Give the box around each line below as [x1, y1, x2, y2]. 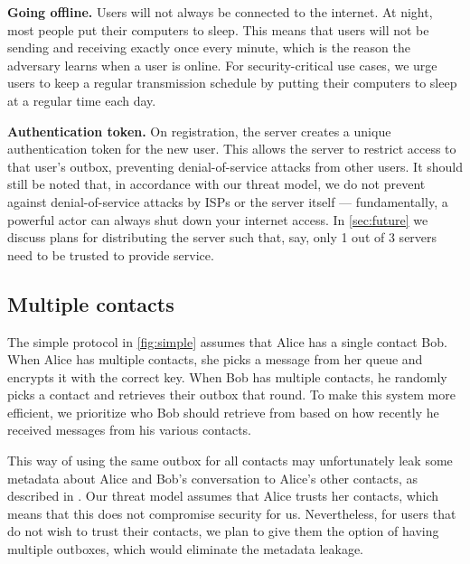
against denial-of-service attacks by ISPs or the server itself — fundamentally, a [7, 192, 448, 211]
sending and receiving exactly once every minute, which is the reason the [7, 38, 410, 57]
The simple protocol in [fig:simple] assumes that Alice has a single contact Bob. [7, 332, 447, 351]
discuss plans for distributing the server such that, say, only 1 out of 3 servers [7, 228, 437, 247]
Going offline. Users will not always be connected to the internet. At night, [7, 3, 433, 21]
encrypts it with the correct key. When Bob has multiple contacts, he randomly [7, 367, 447, 386]
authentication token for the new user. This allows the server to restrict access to [7, 139, 456, 158]
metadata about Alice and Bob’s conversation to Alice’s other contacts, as [7, 468, 418, 487]
